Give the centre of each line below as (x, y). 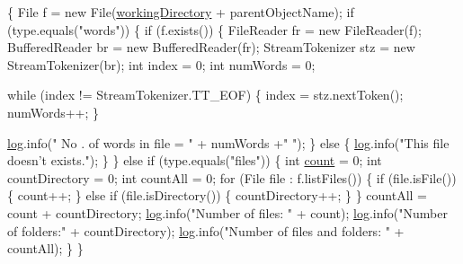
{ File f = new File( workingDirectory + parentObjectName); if (181, 12)
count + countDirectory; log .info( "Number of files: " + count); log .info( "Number (227, 212)
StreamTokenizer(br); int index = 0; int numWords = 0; (161, 64)
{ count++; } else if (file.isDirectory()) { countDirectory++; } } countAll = (218, 195)
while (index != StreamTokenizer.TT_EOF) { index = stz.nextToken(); (205, 95)
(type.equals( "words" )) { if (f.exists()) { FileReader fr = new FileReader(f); (214, 29)
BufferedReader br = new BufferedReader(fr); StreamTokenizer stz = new (211, 47)
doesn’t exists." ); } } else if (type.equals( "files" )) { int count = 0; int (195, 160)
